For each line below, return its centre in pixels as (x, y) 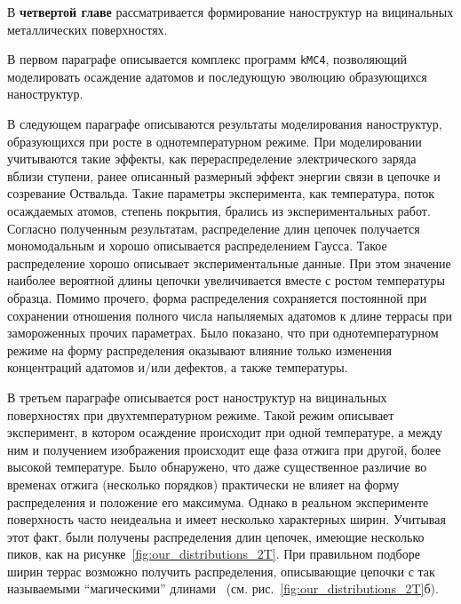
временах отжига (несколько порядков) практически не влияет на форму (203, 484)
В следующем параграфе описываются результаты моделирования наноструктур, (225, 124)
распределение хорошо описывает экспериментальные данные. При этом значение (229, 262)
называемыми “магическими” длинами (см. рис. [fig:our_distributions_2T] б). (223, 588)
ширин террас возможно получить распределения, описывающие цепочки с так (221, 571)
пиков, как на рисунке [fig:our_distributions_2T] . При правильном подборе (214, 554)
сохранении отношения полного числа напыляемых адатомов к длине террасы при (230, 315)
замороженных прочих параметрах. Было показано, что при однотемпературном (223, 333)
